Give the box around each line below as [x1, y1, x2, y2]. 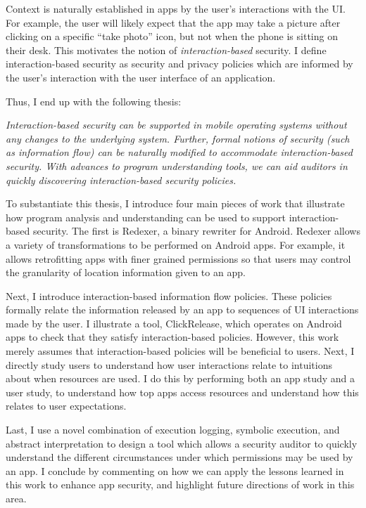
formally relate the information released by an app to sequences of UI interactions [6, 302, 359, 317]
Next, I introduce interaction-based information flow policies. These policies [6, 288, 332, 303]
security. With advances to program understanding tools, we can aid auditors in [6, 158, 348, 173]
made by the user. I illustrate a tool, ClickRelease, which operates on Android [6, 315, 342, 330]
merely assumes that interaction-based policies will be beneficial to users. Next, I [6, 344, 355, 358]
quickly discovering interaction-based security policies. [6, 172, 236, 187]
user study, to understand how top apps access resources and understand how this [6, 384, 359, 399]
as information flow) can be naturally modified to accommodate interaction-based [6, 145, 353, 159]
